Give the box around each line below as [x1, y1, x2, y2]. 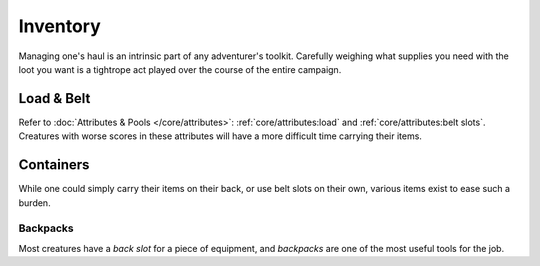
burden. [18, 196, 51, 209]
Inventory [18, 15, 102, 37]
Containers [18, 156, 90, 174]
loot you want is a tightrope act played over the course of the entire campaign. [18, 63, 342, 75]
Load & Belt [18, 90, 91, 107]
